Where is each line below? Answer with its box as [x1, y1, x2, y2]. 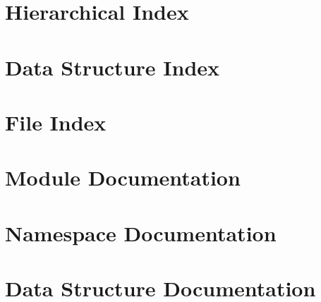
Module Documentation [5, 163, 241, 192]
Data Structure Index [5, 52, 220, 81]
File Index [5, 107, 107, 136]
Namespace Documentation [5, 218, 277, 247]
